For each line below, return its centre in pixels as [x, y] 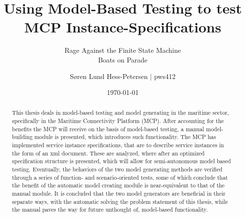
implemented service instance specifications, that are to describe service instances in [118, 145]
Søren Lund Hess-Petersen [109, 76]
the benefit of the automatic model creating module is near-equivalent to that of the [118, 185]
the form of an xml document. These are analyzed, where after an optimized [108, 153]
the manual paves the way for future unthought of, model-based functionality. [110, 209]
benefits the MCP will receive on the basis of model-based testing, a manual [108, 129]
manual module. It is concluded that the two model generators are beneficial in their [119, 194]
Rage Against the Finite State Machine [122, 50]
